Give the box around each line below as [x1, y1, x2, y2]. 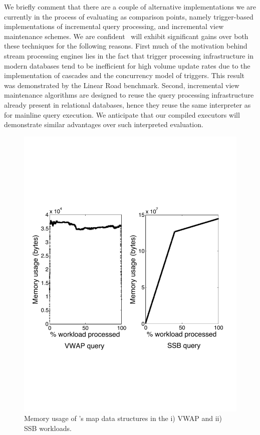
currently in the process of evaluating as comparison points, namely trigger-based [4, 11, 253, 22]
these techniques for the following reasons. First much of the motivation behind [4, 41, 247, 51]
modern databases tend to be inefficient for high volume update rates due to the [4, 60, 250, 71]
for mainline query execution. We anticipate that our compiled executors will [4, 109, 240, 120]
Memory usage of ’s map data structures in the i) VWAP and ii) [24, 413, 222, 423]
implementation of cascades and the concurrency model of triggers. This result [4, 70, 245, 81]
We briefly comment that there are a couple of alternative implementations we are [4, 2, 256, 12]
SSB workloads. [24, 422, 72, 433]
